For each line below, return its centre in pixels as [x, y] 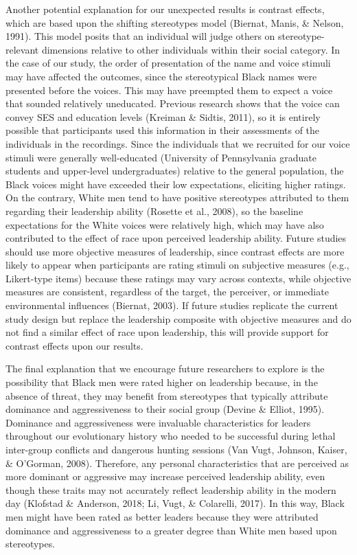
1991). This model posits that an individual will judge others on [140, 36]
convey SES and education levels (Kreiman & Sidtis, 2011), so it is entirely [163, 116]
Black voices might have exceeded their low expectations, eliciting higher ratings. [176, 184]
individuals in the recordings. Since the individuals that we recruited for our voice [178, 143]
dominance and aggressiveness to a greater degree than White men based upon [171, 530]
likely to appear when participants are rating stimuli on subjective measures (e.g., [177, 265]
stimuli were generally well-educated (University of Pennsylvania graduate [161, 157]
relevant [22, 49]
